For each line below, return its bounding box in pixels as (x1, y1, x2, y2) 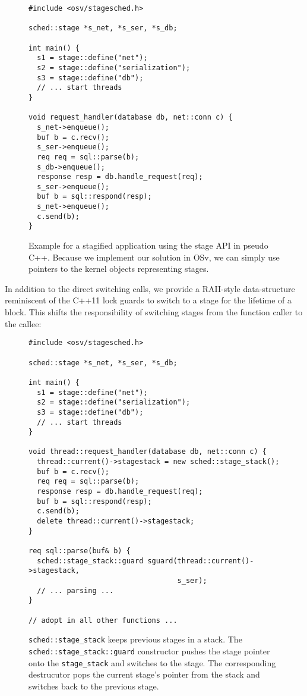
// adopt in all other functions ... (29, 616, 178, 625)
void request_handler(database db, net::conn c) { (29, 113, 233, 122)
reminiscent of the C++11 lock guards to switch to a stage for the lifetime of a (5, 294, 292, 306)
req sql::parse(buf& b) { (29, 547, 131, 556)
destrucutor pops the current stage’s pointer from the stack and (29, 668, 260, 681)
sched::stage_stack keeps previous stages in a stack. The (29, 633, 242, 645)
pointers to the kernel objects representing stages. (29, 262, 209, 275)
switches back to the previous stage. (29, 679, 159, 692)
